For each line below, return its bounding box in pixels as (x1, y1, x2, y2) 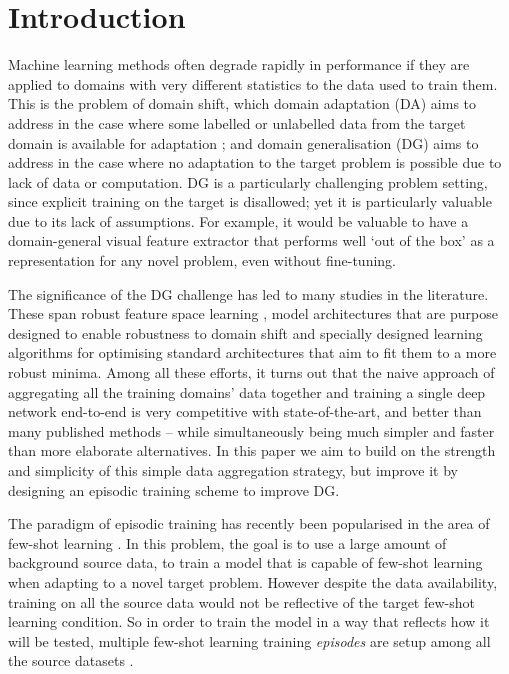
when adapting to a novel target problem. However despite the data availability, (8, 571, 498, 592)
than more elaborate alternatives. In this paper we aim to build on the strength (8, 440, 496, 461)
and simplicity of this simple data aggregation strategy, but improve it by (8, 460, 459, 480)
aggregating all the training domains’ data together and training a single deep (8, 381, 486, 402)
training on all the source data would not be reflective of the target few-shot (8, 591, 475, 612)
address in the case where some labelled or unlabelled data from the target (8, 112, 466, 133)
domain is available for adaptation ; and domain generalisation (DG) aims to (8, 132, 479, 153)
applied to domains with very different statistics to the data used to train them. (8, 73, 498, 94)
